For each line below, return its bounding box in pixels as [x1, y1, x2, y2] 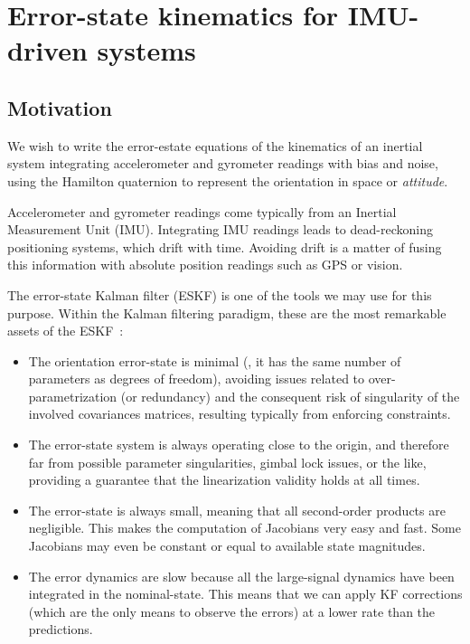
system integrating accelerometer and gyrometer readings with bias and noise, [7, 154, 438, 173]
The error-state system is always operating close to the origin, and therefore [28, 435, 449, 454]
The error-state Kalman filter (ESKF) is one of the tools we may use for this [7, 285, 432, 304]
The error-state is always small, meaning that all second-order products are [28, 500, 446, 519]
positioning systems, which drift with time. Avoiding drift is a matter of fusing [7, 237, 442, 256]
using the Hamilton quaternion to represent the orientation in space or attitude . [7, 171, 448, 190]
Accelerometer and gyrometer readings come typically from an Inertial [7, 202, 397, 221]
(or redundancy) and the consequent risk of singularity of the [120, 386, 460, 405]
